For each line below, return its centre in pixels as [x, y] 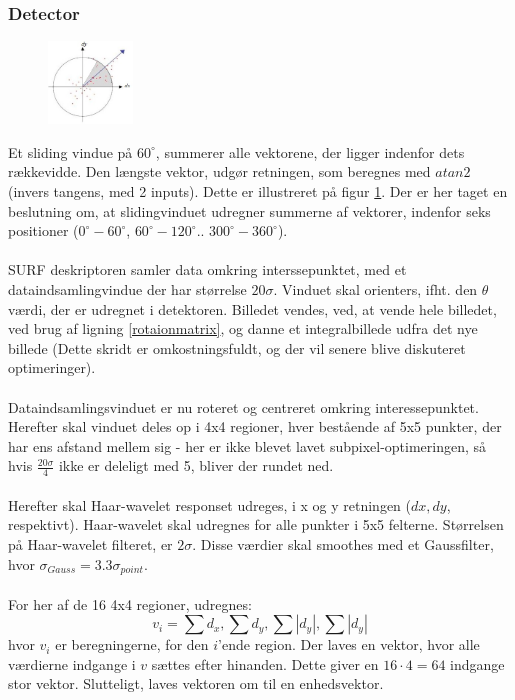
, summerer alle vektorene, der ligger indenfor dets [310, 151]
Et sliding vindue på [70, 151]
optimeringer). [52, 367]
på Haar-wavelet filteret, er [90, 543]
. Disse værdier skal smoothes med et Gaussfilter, [343, 543]
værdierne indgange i [72, 663]
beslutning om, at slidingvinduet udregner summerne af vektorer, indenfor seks [249, 210]
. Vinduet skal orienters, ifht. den [375, 288]
